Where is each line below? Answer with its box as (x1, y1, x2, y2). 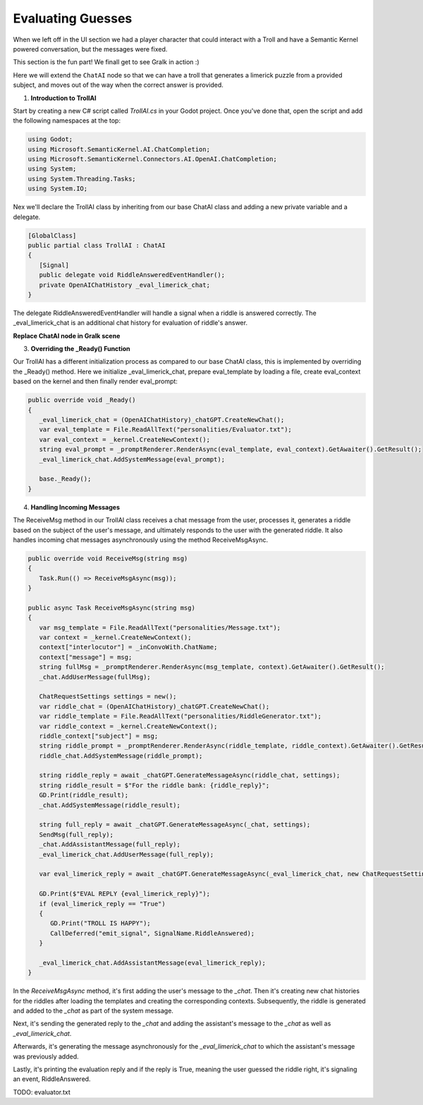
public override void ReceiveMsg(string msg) (27, 554, 188, 562)
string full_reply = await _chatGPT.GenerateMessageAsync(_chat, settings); (39, 821, 311, 829)
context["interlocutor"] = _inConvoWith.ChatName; (39, 643, 218, 651)
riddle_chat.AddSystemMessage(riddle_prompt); (39, 751, 203, 760)
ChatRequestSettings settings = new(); (39, 693, 177, 700)
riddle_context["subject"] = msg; (39, 731, 159, 740)
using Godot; (27, 135, 73, 144)
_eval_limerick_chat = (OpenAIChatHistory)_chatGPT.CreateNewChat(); (39, 416, 285, 424)
